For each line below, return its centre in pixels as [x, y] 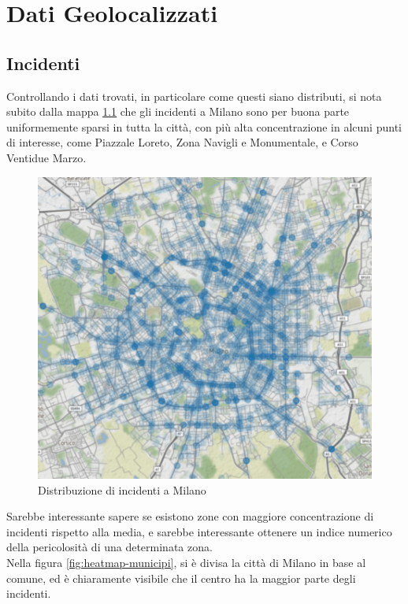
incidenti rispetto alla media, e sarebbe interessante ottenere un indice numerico [199, 531]
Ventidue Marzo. [46, 157]
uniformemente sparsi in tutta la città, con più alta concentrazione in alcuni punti [204, 126]
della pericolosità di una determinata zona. [109, 547]
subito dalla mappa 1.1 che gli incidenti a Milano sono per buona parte [178, 111]
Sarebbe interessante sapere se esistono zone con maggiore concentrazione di [190, 516]
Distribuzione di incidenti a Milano [122, 489]
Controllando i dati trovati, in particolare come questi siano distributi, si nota [194, 96]
